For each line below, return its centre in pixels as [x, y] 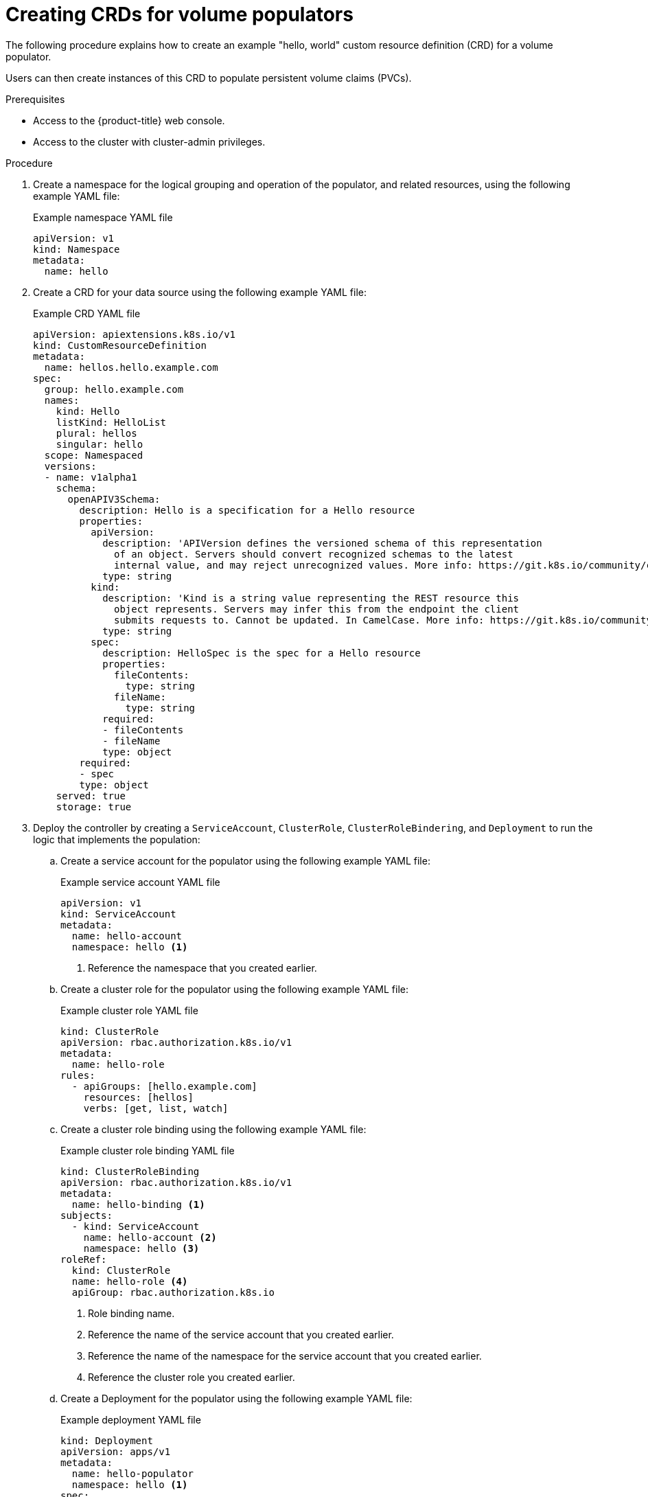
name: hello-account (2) [150, 1237]
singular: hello [100, 444]
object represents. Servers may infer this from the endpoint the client [317, 609]
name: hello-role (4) [130, 1281]
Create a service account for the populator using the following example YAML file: [245, 860]
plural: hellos [96, 433]
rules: [78, 1075]
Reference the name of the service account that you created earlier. [241, 1334]
